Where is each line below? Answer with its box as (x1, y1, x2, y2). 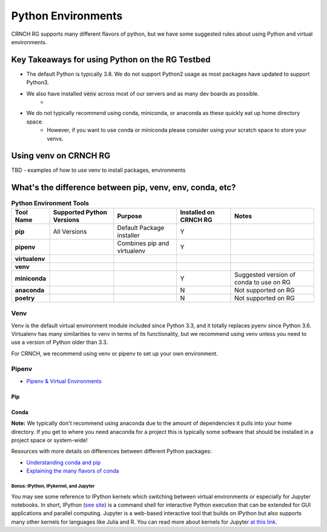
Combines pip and (117, 239, 170, 248)
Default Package (117, 223, 165, 232)
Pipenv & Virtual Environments (26, 377, 102, 384)
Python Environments (11, 9, 123, 22)
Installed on (180, 208, 215, 216)
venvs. (47, 135, 64, 142)
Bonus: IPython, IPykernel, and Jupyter (11, 483, 95, 489)
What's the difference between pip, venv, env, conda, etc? (11, 182, 236, 193)
